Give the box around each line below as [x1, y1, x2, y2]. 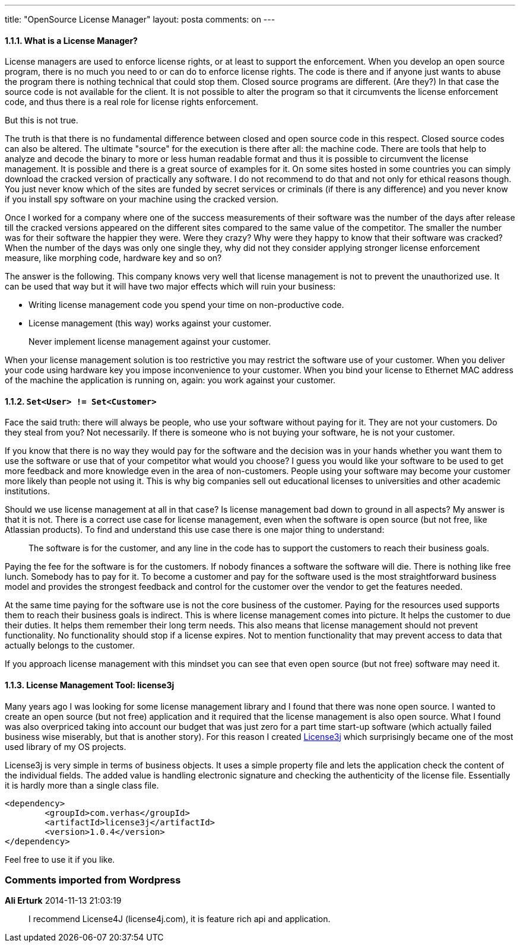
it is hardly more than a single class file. [5, 780, 159, 790]
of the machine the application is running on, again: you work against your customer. [5, 375, 336, 386]
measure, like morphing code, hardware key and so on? [5, 253, 222, 263]
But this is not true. [5, 115, 78, 126]
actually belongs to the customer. [5, 640, 135, 651]
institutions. [5, 486, 50, 497]
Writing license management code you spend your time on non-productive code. [28, 300, 344, 310]
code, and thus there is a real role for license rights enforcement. [5, 97, 258, 107]
